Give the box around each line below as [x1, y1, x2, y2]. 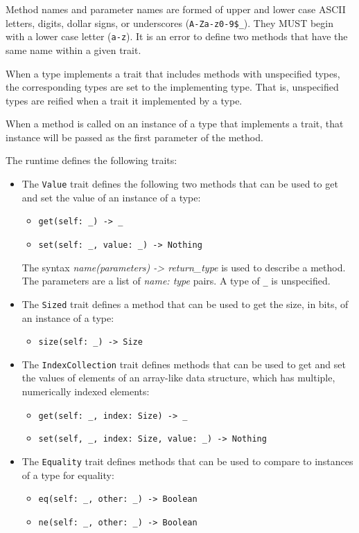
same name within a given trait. [6, 42, 141, 57]
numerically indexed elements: [21, 384, 150, 399]
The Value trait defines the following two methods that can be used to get [21, 177, 338, 191]
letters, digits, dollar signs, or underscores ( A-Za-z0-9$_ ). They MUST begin [6, 15, 333, 30]
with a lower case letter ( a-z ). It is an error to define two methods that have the [6, 29, 348, 44]
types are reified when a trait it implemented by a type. [6, 93, 243, 107]
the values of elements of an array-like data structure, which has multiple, [21, 370, 335, 385]
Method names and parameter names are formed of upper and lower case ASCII [6, 2, 346, 16]
